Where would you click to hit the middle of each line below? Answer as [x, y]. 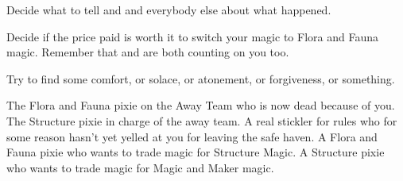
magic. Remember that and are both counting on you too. [148, 52]
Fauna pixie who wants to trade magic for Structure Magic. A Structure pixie [196, 152]
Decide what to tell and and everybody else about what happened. [169, 10]
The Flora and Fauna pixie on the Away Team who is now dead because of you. [201, 105]
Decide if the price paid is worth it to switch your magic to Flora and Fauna [192, 36]
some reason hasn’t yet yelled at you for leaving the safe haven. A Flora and [192, 136]
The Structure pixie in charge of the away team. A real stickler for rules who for [202, 120]
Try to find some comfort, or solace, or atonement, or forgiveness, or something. [201, 78]
